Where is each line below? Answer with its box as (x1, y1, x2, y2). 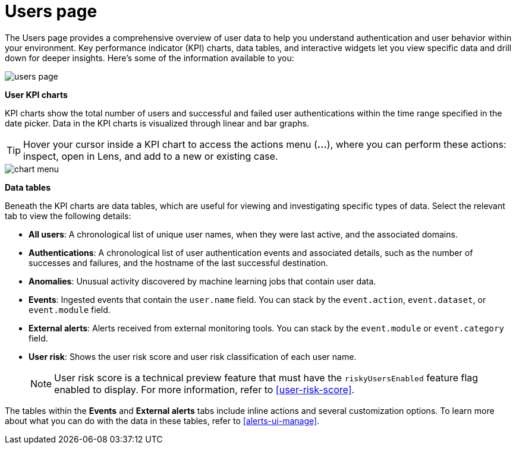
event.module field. (29, 304, 111, 315)
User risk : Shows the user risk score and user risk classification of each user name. (29, 351, 357, 362)
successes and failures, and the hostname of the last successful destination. (29, 257, 328, 268)
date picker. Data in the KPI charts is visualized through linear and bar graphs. (5, 118, 309, 128)
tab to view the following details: (5, 210, 131, 221)
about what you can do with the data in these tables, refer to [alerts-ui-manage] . (5, 415, 320, 426)
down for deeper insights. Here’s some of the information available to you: (5, 52, 294, 63)
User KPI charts (5, 89, 68, 100)
